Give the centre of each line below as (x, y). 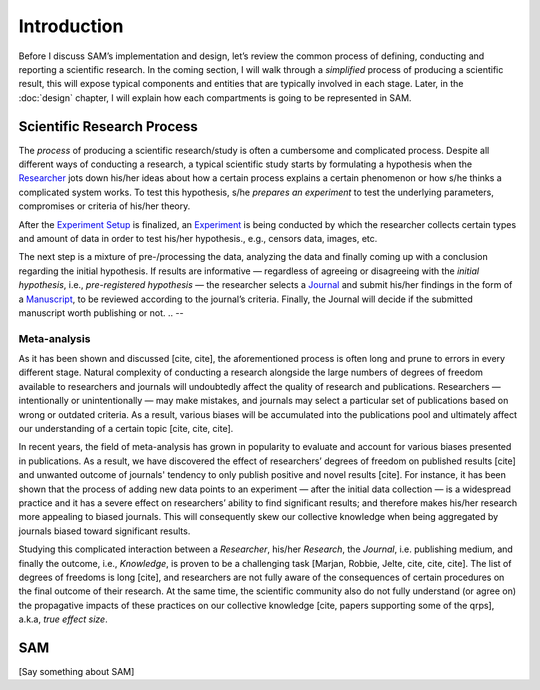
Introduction (71, 26)
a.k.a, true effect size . (63, 619)
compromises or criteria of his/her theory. (104, 206)
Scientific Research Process (108, 126)
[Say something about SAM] (76, 671)
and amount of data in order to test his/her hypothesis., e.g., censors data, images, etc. (198, 238)
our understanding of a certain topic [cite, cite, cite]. (126, 429)
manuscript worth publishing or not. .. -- (101, 312)
